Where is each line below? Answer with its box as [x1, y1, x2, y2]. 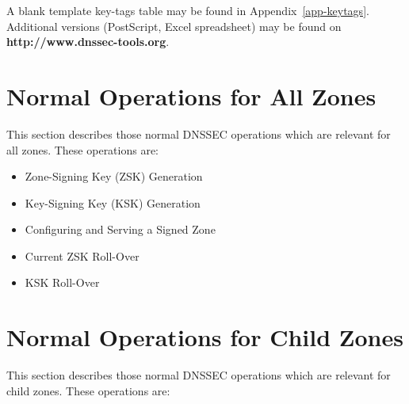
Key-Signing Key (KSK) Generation [25, 194, 201, 211]
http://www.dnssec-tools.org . [6, 33, 170, 50]
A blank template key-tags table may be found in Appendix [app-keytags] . [6, 2, 369, 18]
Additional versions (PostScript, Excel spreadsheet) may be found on [6, 17, 342, 34]
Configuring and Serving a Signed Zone [25, 221, 216, 238]
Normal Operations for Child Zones [6, 321, 403, 353]
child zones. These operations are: [6, 382, 170, 398]
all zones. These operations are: [6, 141, 159, 158]
